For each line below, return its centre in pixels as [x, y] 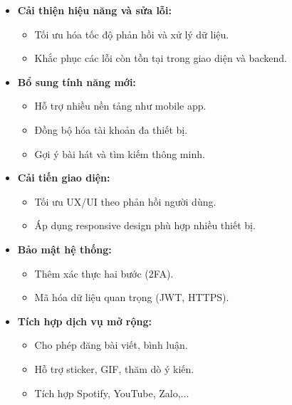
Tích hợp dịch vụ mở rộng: [84, 321]
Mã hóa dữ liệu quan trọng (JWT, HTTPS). [132, 297]
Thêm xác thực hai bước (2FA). [104, 273]
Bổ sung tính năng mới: [77, 81]
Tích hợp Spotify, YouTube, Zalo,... [112, 393]
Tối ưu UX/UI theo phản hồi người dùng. [125, 201]
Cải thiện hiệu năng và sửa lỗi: [94, 10]
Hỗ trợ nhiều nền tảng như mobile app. [120, 106]
